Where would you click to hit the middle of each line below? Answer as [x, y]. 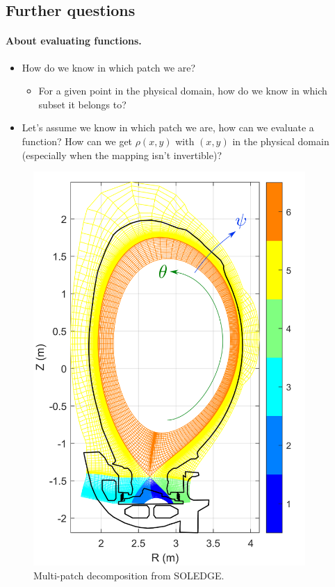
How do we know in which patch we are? [109, 67]
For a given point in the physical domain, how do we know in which [183, 91]
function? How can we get [77, 141]
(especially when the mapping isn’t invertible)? [122, 155]
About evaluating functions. [74, 41]
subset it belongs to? [82, 104]
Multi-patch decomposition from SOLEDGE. [129, 575]
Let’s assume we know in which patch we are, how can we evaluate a [168, 127]
